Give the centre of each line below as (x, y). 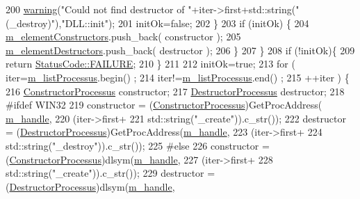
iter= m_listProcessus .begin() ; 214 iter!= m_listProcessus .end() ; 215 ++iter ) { (178, 77)
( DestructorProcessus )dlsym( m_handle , (90, 186)
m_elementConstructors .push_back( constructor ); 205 (123, 37)
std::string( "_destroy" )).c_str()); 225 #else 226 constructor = (138, 145)
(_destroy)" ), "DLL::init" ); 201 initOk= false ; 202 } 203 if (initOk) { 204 (157, 23)
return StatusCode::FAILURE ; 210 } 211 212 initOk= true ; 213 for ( (150, 64)
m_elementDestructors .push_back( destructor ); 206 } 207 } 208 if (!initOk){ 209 (180, 50)
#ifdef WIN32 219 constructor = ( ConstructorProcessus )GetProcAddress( (164, 105)
